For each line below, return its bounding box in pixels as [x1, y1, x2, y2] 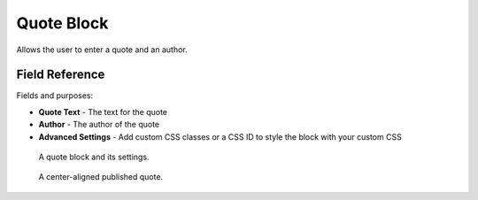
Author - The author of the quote [38, 119, 159, 130]
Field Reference [16, 67, 105, 82]
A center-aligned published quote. [38, 172, 164, 182]
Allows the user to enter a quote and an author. [16, 44, 188, 55]
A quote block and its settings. [38, 151, 150, 163]
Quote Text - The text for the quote [38, 106, 168, 117]
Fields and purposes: [16, 90, 94, 101]
